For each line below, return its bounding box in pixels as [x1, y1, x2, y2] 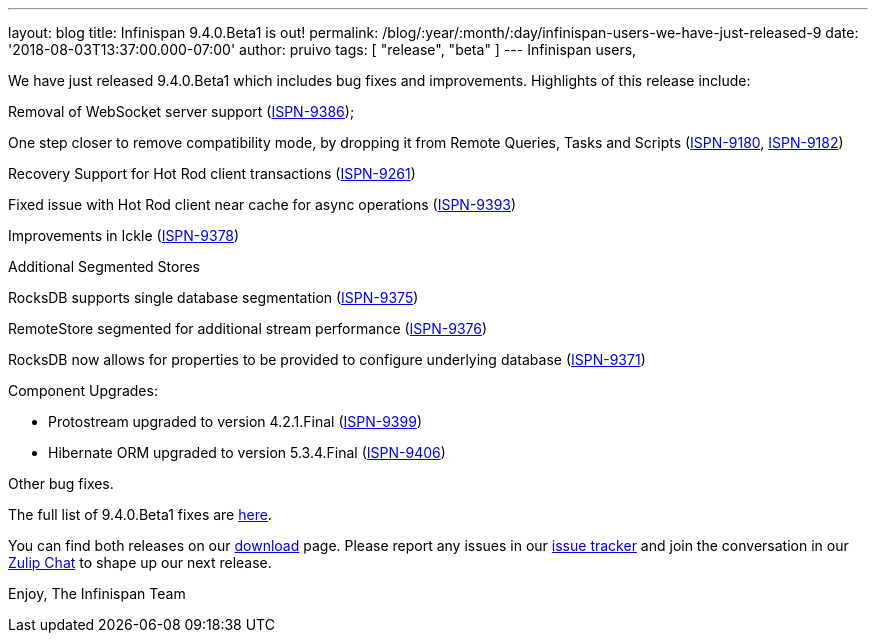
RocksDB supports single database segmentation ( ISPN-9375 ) [8, 289, 419, 306]
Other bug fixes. [8, 475, 114, 492]
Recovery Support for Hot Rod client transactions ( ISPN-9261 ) [8, 165, 416, 182]
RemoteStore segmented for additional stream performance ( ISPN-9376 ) [8, 320, 488, 337]
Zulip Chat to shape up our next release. [8, 554, 272, 571]
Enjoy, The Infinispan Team [8, 585, 186, 602]
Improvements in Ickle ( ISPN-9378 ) [8, 227, 240, 244]
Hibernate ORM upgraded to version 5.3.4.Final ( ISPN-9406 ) [48, 444, 446, 461]
